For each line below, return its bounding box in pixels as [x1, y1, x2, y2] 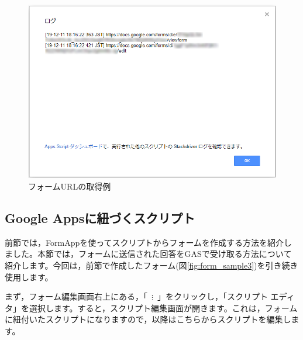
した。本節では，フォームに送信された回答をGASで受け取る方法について [12, 248, 292, 260]
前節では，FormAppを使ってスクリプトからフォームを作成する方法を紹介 [5, 236, 284, 248]
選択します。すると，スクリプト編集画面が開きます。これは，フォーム [29, 301, 298, 314]
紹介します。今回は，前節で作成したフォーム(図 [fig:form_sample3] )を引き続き [5, 259, 298, 271]
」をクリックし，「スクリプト [157, 290, 268, 303]
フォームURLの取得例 [28, 180, 111, 192]
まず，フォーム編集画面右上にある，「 [5, 290, 147, 303]
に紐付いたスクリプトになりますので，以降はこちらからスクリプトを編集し [5, 313, 291, 325]
